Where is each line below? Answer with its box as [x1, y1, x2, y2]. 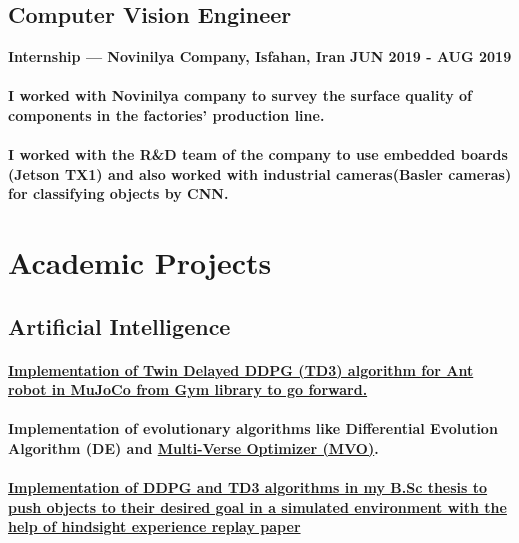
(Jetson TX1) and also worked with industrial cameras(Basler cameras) [8, 163, 512, 184]
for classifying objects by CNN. [8, 183, 229, 204]
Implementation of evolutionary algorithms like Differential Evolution [8, 418, 498, 439]
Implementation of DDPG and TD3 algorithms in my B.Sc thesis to [8, 477, 488, 498]
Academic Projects [8, 242, 272, 283]
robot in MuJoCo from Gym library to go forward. [8, 379, 368, 400]
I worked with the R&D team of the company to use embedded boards [8, 144, 508, 165]
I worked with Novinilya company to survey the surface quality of [8, 85, 473, 106]
